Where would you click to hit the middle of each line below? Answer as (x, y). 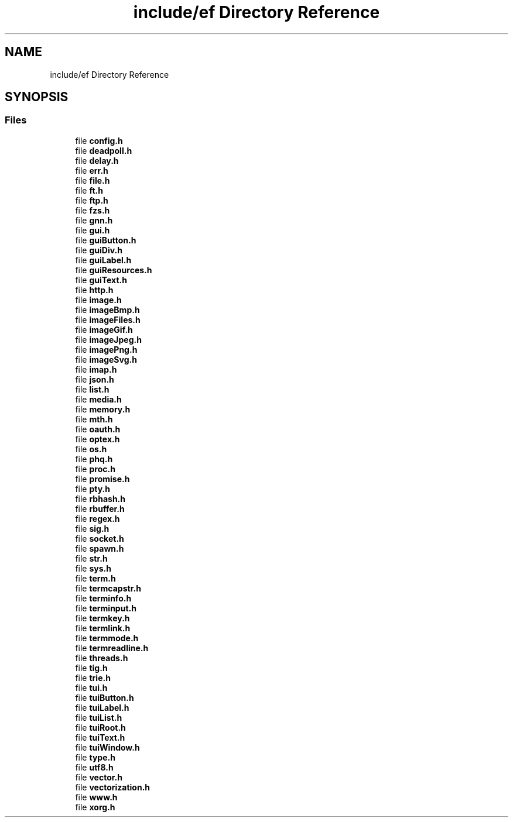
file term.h (95, 578)
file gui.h (93, 230)
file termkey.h (102, 618)
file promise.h (102, 479)
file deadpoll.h (104, 150)
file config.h (99, 140)
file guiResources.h (114, 270)
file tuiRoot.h (100, 727)
